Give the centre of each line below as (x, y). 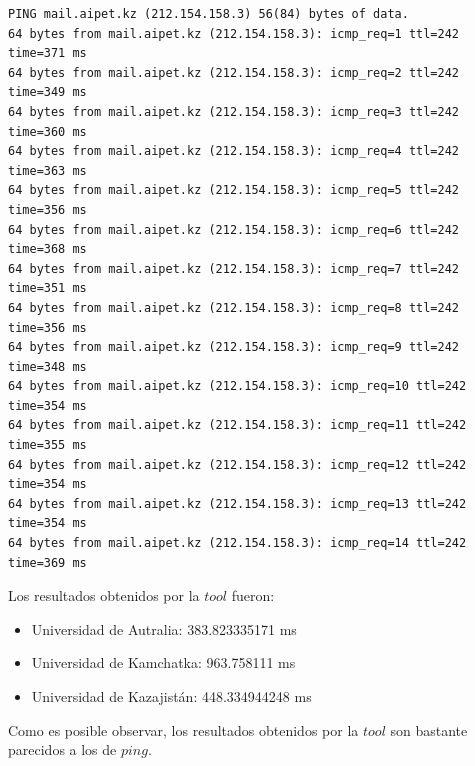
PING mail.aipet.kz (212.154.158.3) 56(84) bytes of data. (208, 14)
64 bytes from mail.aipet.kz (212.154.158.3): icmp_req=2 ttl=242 (234, 72)
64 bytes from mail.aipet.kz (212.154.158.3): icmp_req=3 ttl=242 (234, 111)
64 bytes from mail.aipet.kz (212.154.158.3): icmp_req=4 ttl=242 (234, 151)
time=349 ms (47, 92)
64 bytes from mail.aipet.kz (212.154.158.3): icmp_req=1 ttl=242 (234, 33)
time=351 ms (47, 288)
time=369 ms (47, 562)
